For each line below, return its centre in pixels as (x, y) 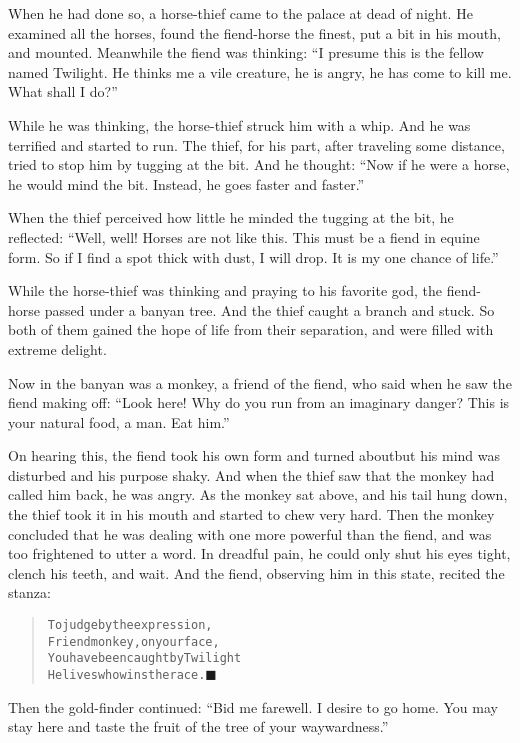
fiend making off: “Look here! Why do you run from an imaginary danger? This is (259, 402)
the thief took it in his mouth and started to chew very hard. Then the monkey (251, 514)
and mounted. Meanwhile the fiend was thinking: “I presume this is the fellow (246, 52)
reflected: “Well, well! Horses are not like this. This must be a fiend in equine (244, 236)
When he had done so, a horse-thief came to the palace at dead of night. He (240, 13)
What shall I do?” (63, 91)
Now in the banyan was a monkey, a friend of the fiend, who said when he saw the (260, 382)
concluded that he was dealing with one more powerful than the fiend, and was (250, 533)
